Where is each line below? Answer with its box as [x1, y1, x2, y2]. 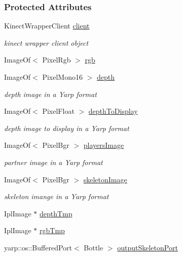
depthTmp [40, 208, 72, 218]
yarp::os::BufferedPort [4, 242, 72, 252]
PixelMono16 [42, 72, 83, 82]
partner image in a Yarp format [4, 156, 103, 167]
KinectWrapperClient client [4, 20, 90, 31]
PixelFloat [42, 106, 75, 116]
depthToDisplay [88, 106, 138, 116]
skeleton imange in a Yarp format [4, 191, 109, 202]
